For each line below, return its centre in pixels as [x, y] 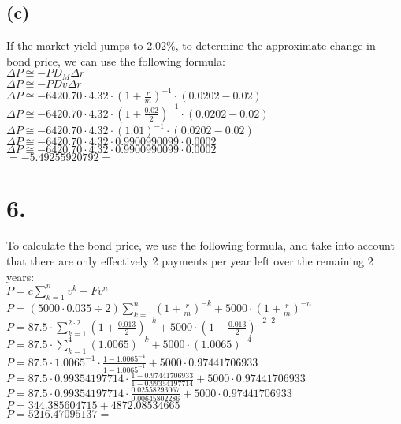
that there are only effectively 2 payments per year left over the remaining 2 [190, 261]
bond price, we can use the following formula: [116, 60]
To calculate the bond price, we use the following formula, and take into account [200, 245]
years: [20, 276]
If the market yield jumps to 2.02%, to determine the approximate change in [191, 45]
